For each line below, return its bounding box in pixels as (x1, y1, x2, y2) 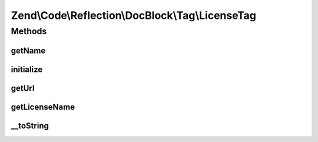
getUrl (11, 83, 35, 93)
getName (11, 45, 46, 55)
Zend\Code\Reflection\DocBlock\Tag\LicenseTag (11, 9, 256, 22)
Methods (11, 26, 47, 37)
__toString (11, 121, 49, 131)
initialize (11, 64, 43, 74)
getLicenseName (11, 102, 75, 112)
